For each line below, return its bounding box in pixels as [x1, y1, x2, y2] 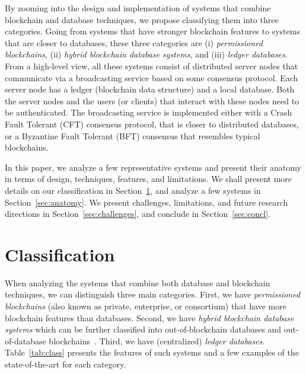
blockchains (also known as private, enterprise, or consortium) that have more [5, 300, 286, 312]
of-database [5, 334, 46, 347]
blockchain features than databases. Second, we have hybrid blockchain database [5, 311, 294, 324]
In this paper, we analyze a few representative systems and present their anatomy [5, 161, 301, 173]
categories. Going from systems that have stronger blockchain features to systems [5, 25, 300, 37]
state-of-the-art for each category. [5, 357, 126, 370]
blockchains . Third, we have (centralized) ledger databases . [49, 334, 265, 347]
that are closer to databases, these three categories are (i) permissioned [5, 36, 263, 49]
